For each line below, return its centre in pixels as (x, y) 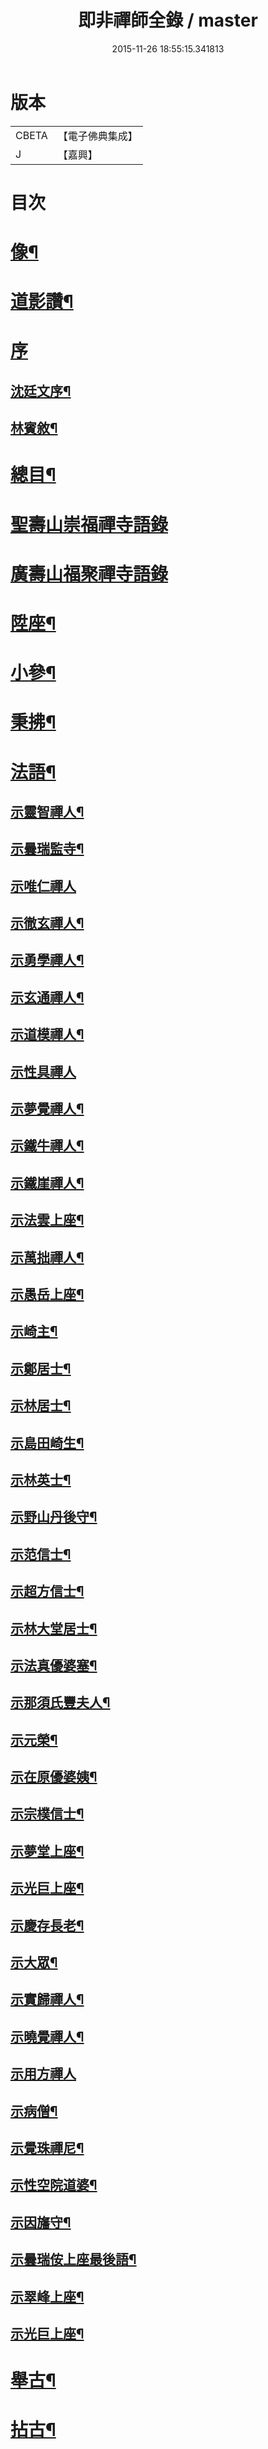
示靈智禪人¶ (47, 811)
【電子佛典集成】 (97, 136)
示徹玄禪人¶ (47, 923)
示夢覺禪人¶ (47, 1109)
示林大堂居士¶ (54, 1628)
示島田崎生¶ (47, 1442)
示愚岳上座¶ (47, 1294)
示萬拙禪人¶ (47, 1257)
